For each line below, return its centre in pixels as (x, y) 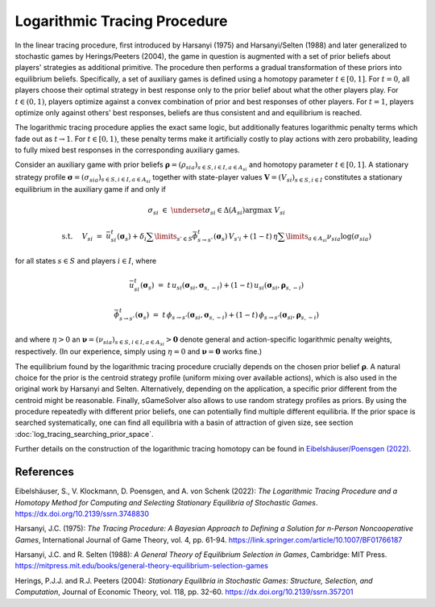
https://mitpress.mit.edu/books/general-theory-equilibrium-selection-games (142, 566)
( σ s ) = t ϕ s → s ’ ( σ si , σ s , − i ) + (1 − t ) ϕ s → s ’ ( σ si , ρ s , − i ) (227, 316)
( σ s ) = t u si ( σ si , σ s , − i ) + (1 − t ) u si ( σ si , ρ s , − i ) (222, 286)
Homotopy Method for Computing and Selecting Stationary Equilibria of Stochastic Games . (166, 502)
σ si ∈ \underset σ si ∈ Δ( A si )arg (203, 211)
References (44, 472)
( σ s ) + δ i (132, 237)
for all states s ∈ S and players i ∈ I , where (86, 260)
